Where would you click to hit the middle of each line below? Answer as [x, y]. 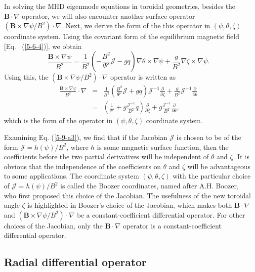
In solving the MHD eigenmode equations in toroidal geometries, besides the [120, 6]
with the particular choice [212, 176]
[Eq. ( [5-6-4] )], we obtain [43, 46]
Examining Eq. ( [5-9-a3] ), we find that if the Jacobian [86, 137]
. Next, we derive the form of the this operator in [136, 25]
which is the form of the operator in [58, 120]
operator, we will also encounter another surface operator [108, 16]
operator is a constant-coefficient [172, 225]
